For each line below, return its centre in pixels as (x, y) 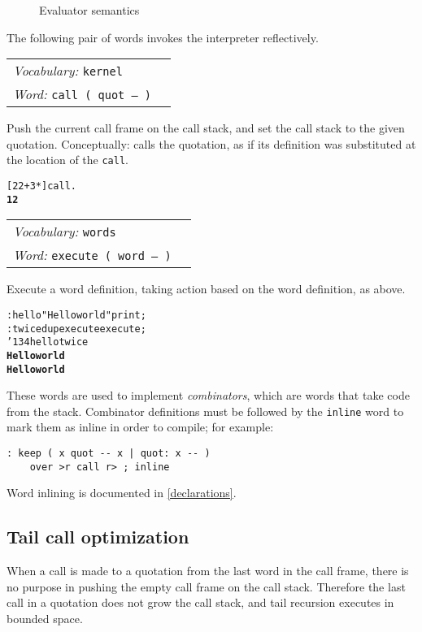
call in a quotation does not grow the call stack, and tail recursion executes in (200, 602)
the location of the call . (67, 160)
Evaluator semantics (89, 10)
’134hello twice (48, 342)
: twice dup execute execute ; (76, 329)
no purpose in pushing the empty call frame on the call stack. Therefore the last (206, 586)
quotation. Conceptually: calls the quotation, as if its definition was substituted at (211, 143)
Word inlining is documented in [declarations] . (122, 493)
